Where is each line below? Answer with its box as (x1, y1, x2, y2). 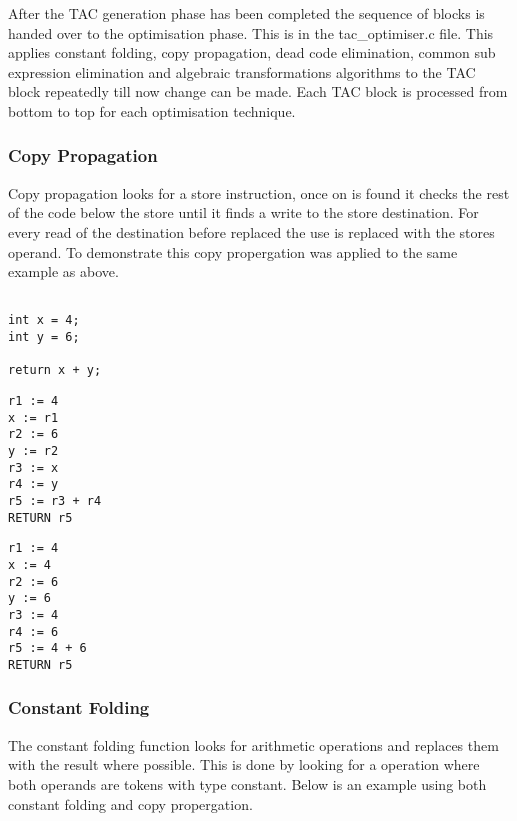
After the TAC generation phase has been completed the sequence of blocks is (8, 3, 485, 23)
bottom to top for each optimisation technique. (8, 100, 296, 121)
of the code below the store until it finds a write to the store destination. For (8, 202, 479, 223)
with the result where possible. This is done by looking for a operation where (8, 754, 480, 775)
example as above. (8, 261, 119, 282)
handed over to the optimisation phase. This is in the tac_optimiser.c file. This (8, 22, 494, 43)
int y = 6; (8, 330, 80, 345)
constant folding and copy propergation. (8, 793, 253, 814)
